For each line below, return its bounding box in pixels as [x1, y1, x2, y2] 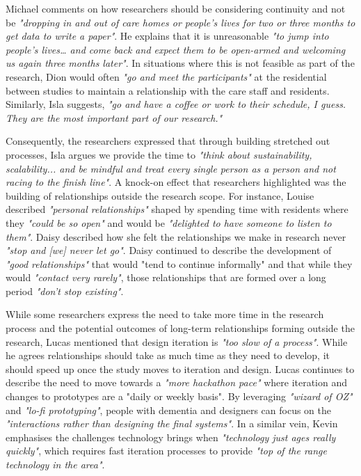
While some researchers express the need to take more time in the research [6, 307, 324, 322]
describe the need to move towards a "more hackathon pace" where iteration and [6, 375, 348, 390]
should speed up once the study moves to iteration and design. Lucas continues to [6, 361, 355, 376]
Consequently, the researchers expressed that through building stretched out [6, 134, 330, 148]
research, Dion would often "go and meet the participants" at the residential [6, 69, 327, 84]
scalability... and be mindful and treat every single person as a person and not [6, 161, 336, 175]
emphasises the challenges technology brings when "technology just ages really [6, 429, 336, 444]
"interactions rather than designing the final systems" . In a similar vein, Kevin [6, 416, 338, 431]
